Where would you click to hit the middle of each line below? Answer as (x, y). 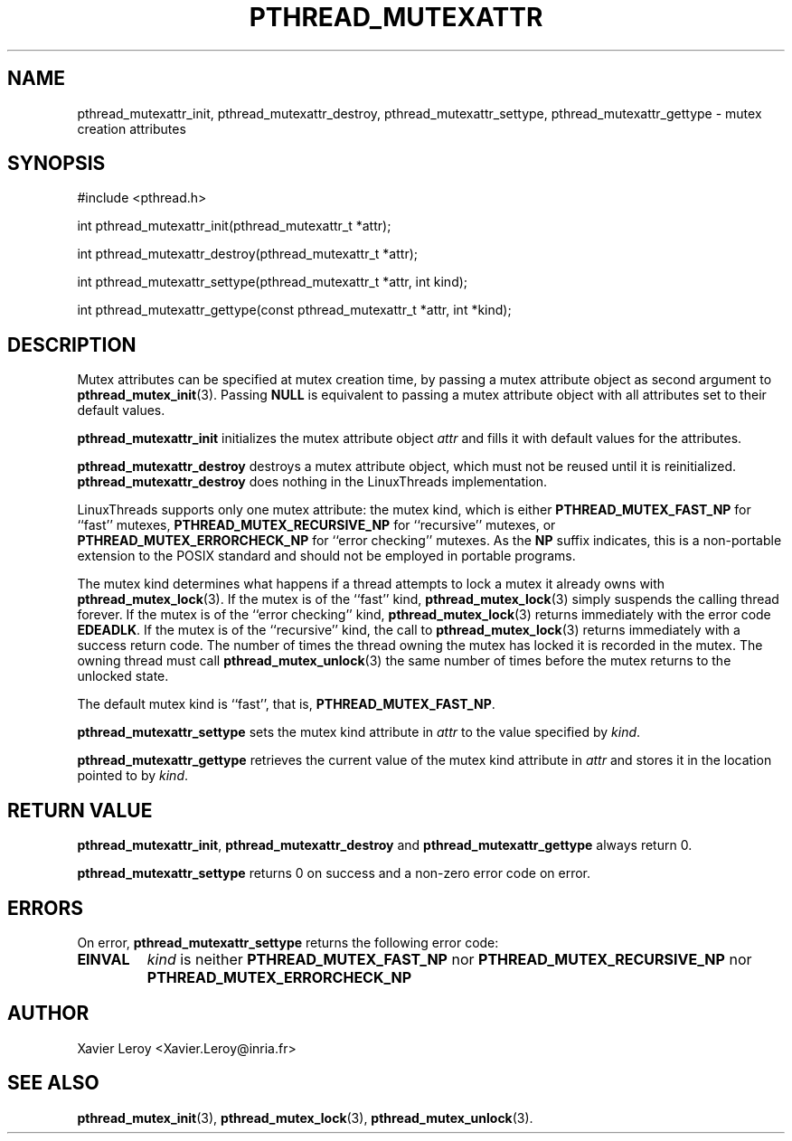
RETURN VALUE (80, 810)
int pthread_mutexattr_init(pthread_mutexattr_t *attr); (234, 226)
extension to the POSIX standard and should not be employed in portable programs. (326, 556)
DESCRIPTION (72, 344)
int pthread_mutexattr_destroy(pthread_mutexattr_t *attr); (247, 254)
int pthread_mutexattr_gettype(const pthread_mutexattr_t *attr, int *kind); (294, 310)
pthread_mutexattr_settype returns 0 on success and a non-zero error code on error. (334, 873)
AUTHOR (48, 1014)
